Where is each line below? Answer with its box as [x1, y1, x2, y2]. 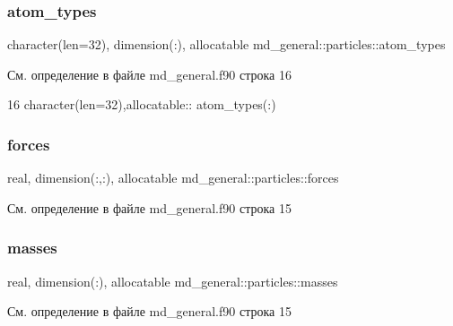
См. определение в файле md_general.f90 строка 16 [7, 64, 292, 83]
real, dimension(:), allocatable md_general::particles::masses [7, 271, 338, 290]
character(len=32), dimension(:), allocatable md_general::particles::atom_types [7, 35, 446, 54]
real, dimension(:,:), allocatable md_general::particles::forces [7, 168, 339, 187]
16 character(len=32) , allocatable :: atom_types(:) [7, 95, 276, 114]
